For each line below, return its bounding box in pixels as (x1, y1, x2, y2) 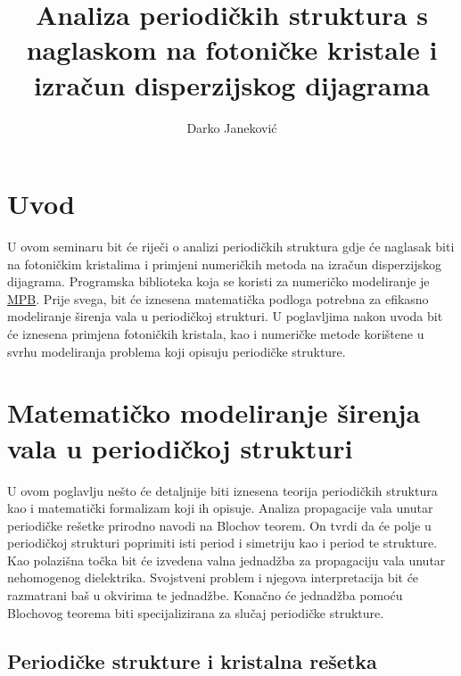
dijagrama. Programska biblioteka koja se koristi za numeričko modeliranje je (7, 272, 430, 291)
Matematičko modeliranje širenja (7, 394, 421, 431)
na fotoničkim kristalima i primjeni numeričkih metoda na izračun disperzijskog (7, 254, 441, 273)
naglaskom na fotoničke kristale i (26, 31, 438, 68)
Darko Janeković (186, 118, 277, 136)
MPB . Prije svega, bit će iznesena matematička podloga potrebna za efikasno (7, 289, 429, 308)
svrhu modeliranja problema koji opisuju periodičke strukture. (7, 342, 346, 360)
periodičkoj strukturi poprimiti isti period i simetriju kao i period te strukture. (7, 533, 438, 552)
